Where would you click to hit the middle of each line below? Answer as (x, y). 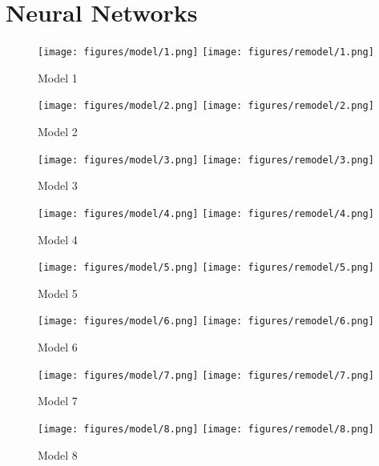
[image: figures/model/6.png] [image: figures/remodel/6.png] (206, 321)
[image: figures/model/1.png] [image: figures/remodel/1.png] (206, 52)
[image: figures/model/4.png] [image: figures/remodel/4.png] (206, 213)
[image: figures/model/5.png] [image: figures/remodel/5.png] (206, 268)
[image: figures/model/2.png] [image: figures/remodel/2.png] (206, 106)
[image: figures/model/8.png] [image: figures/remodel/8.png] (206, 429)
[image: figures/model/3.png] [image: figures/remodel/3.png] (206, 160)
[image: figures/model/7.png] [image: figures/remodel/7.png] (206, 375)
